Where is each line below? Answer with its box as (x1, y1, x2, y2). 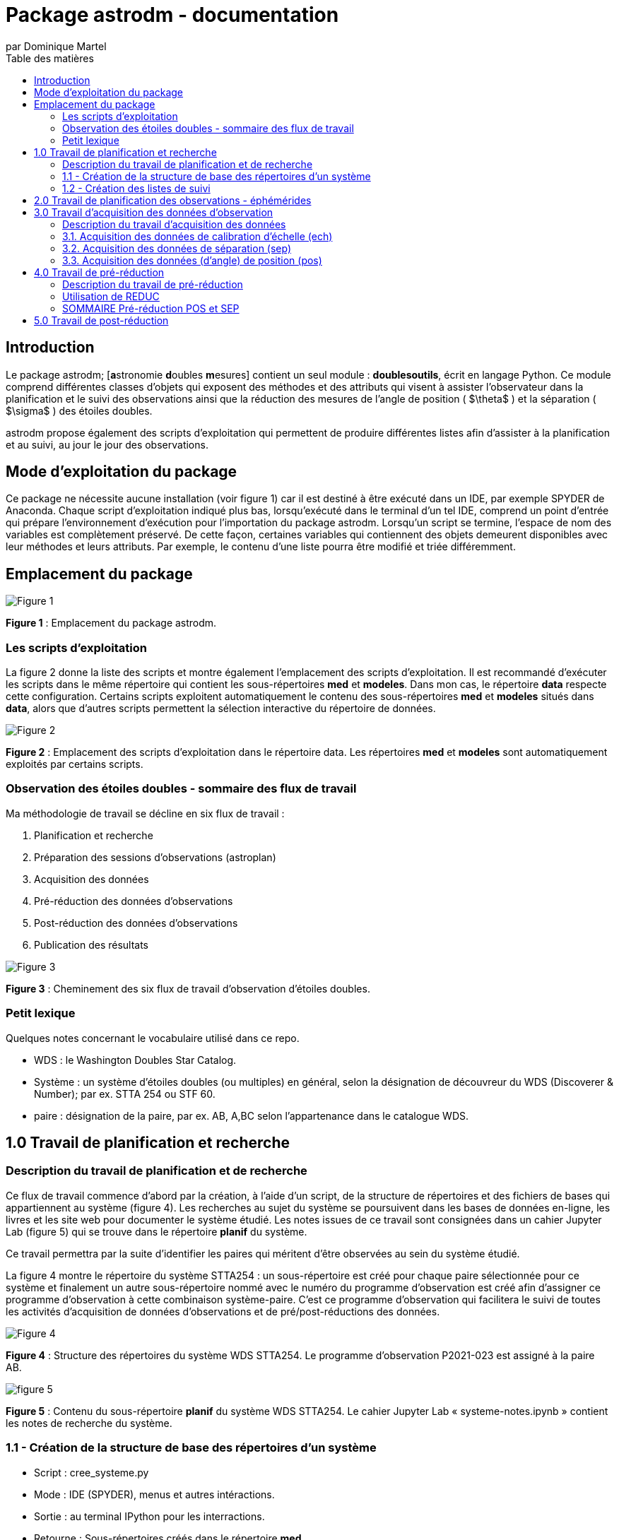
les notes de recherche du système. (6, 1416, 172, 1429)
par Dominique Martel (6, 40, 107, 52)
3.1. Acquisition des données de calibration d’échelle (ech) (62, 230, 333, 242)
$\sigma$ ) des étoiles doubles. (6, 404, 153, 417)
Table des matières (6, 52, 94, 64)
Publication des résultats (34, 938, 149, 951)
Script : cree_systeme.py (34, 1466, 149, 1479)
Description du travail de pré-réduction (62, 278, 243, 290)
